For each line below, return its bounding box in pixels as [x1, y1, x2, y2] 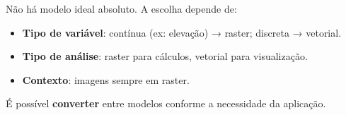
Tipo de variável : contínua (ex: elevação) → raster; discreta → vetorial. [22, 25, 342, 40]
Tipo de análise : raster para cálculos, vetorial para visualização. [22, 49, 308, 63]
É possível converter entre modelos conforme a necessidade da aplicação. [6, 96, 326, 111]
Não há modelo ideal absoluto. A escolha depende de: [6, 1, 237, 16]
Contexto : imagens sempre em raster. [22, 72, 190, 87]
